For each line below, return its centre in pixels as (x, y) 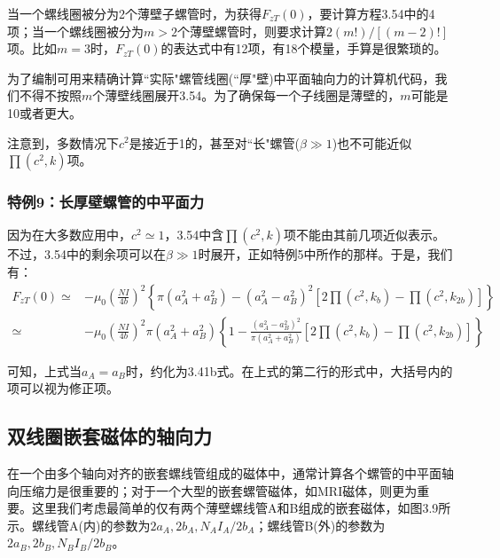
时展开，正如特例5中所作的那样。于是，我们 (325, 254)
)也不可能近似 (372, 142)
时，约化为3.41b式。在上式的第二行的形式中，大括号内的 (289, 370)
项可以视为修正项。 (63, 388)
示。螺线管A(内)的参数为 (79, 525)
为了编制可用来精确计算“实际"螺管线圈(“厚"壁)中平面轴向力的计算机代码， (221, 78)
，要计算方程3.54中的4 (371, 13)
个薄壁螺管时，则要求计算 (251, 31)
